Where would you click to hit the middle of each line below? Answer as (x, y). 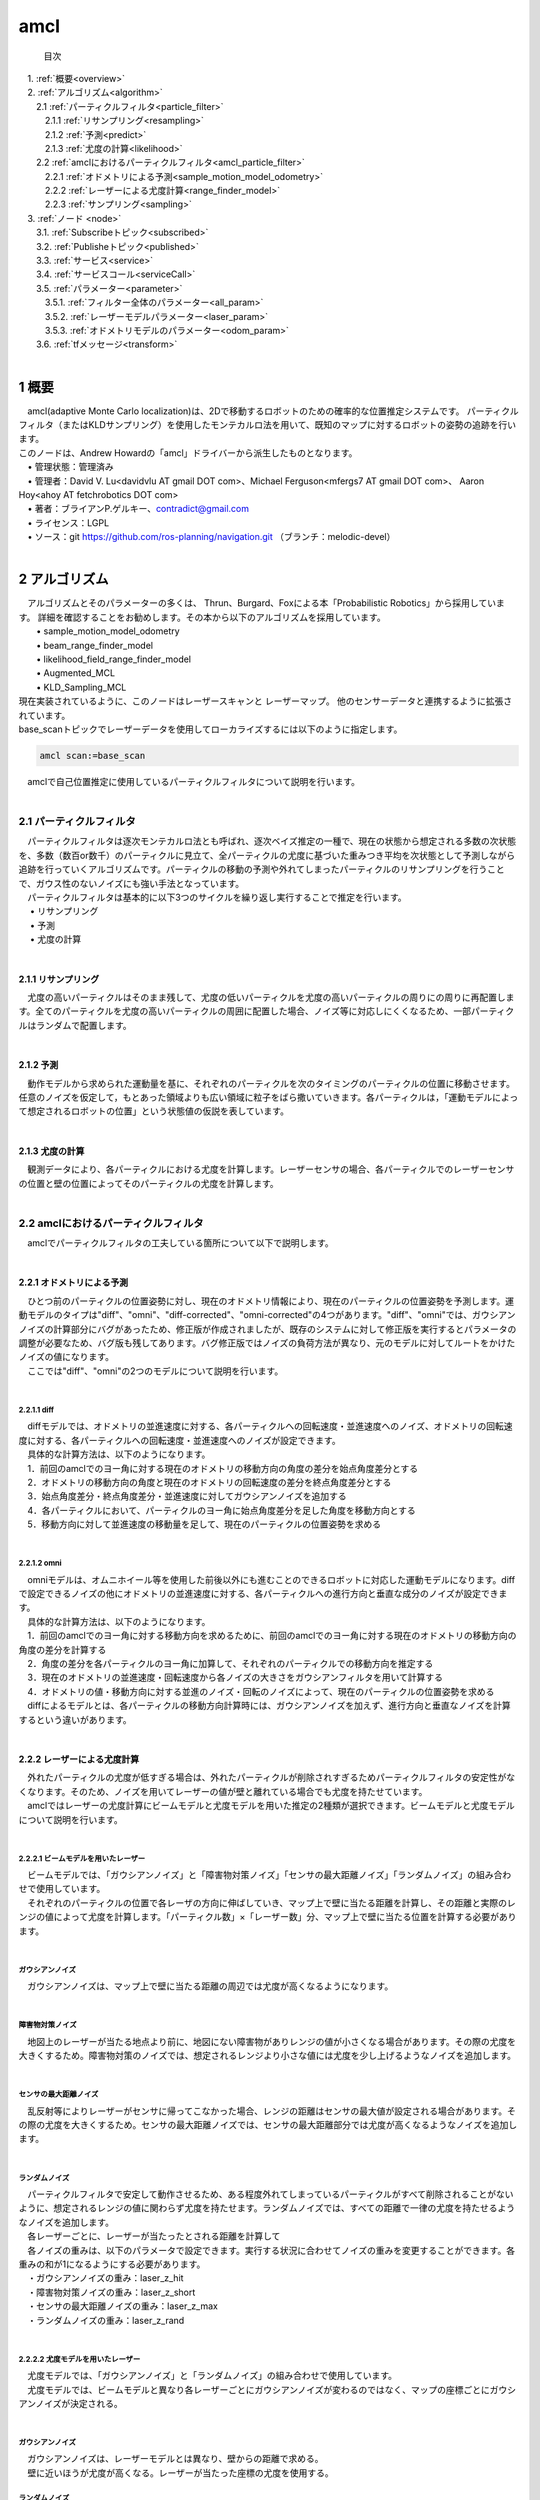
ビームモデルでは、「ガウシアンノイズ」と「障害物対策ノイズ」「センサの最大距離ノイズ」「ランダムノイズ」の (251, 1875)
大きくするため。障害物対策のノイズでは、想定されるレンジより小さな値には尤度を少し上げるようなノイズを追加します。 (267, 2056)
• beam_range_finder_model (95, 645)
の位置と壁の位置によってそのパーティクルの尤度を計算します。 (148, 1183)
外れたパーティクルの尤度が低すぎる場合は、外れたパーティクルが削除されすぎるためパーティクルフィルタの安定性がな (270, 1777)
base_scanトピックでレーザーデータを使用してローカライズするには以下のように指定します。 (210, 729)
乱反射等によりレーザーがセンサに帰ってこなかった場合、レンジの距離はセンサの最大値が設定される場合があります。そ (271, 2111)
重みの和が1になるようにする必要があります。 (112, 2264)
